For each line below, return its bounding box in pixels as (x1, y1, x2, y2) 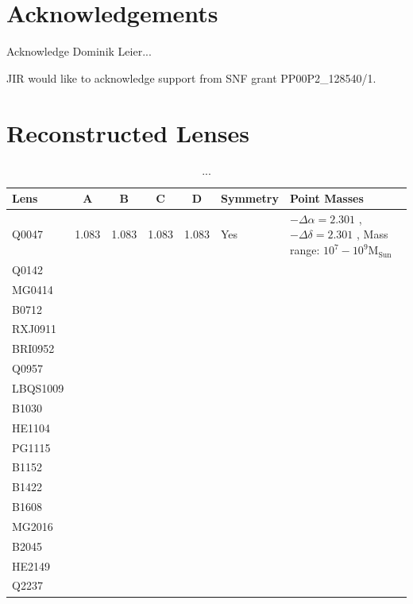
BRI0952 (12, 340, 55, 357)
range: (290, 242, 320, 258)
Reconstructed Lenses (6, 116, 250, 149)
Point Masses (290, 190, 364, 207)
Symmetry (220, 190, 280, 207)
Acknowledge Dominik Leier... (6, 43, 152, 60)
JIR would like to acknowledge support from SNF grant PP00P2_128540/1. (6, 69, 376, 86)
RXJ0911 (12, 320, 56, 337)
